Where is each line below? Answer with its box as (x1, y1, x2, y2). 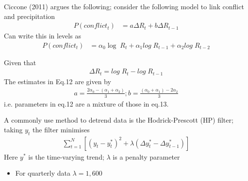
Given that (4, 57, 36, 67)
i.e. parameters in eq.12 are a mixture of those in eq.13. (4, 98, 169, 109)
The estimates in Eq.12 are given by (4, 76, 111, 86)
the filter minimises (33, 124, 90, 134)
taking (4, 124, 23, 134)
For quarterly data (15, 168, 70, 178)
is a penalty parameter (113, 151, 180, 162)
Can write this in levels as (4, 31, 81, 41)
